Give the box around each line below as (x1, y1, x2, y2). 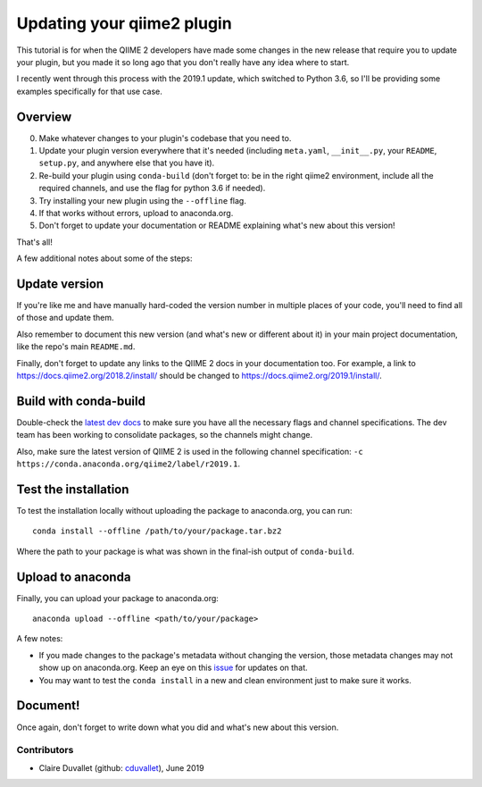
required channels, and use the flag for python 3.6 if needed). (38, 183, 266, 194)
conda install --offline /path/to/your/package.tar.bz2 (32, 526, 282, 536)
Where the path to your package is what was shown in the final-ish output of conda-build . (16, 546, 354, 557)
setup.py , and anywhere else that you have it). (38, 157, 215, 169)
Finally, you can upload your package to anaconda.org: (16, 592, 219, 603)
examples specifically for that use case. (16, 86, 162, 96)
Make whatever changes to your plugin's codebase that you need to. (38, 132, 292, 143)
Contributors (16, 744, 74, 757)
